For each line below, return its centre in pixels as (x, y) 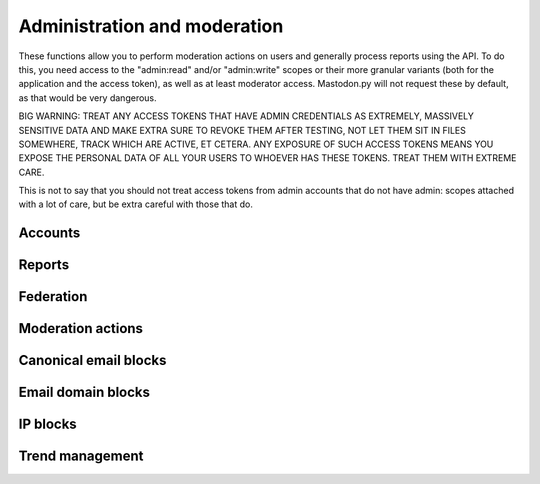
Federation (53, 296)
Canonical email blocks (92, 360)
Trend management (81, 456)
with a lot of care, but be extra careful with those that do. (136, 204)
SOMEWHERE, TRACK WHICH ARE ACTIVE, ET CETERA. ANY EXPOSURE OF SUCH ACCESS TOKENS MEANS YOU (256, 144)
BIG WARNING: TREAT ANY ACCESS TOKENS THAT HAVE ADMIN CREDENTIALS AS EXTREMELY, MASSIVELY (246, 116)
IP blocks (47, 424)
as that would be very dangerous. (87, 97)
